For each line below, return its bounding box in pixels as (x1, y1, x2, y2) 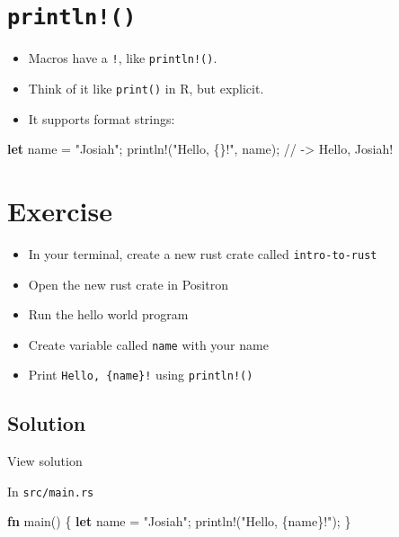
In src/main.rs (7, 481, 94, 500)
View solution (7, 452, 83, 470)
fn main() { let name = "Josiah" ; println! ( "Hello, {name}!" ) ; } (7, 512, 351, 531)
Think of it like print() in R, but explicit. (28, 78, 264, 97)
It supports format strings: (28, 109, 175, 128)
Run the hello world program (28, 305, 189, 324)
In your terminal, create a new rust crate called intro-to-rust (28, 244, 377, 263)
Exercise (7, 192, 112, 228)
